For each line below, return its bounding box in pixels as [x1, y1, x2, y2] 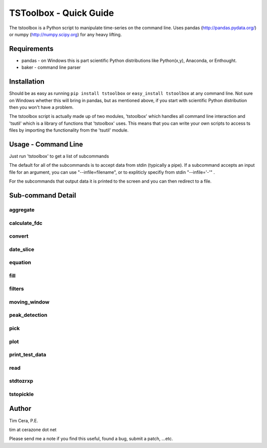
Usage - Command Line [9, 140, 84, 149]
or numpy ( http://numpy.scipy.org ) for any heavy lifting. [9, 31, 122, 37]
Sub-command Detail [9, 191, 76, 199]
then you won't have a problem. [9, 104, 74, 110]
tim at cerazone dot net [9, 426, 57, 433]
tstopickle [9, 391, 34, 398]
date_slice [9, 246, 35, 252]
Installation [9, 77, 44, 86]
